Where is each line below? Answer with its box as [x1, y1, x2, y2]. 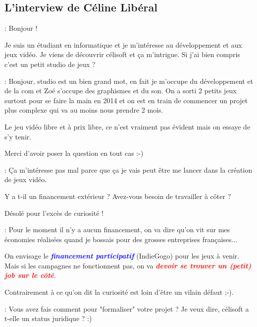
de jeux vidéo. [4, 174, 47, 185]
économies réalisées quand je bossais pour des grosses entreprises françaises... [4, 234, 238, 244]
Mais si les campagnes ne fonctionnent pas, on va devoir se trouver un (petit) [4, 260, 252, 270]
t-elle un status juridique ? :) [4, 313, 92, 324]
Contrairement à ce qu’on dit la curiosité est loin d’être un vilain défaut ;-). [4, 287, 234, 297]
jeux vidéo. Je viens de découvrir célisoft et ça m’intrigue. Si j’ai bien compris [4, 49, 240, 60]
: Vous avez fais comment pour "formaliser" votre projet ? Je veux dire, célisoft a [4, 303, 249, 314]
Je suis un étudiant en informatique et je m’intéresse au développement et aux [4, 39, 242, 50]
